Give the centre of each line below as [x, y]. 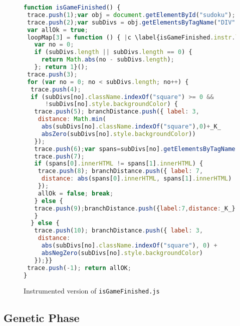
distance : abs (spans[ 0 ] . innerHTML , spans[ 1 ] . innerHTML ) [137, 179]
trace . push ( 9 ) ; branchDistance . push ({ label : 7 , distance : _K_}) [137, 208]
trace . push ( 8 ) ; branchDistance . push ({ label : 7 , [121, 171]
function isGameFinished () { [72, 7]
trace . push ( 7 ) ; [59, 156]
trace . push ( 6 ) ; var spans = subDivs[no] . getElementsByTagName [135, 149]
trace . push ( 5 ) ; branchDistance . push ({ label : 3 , [117, 112]
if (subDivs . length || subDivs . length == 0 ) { [113, 52]
